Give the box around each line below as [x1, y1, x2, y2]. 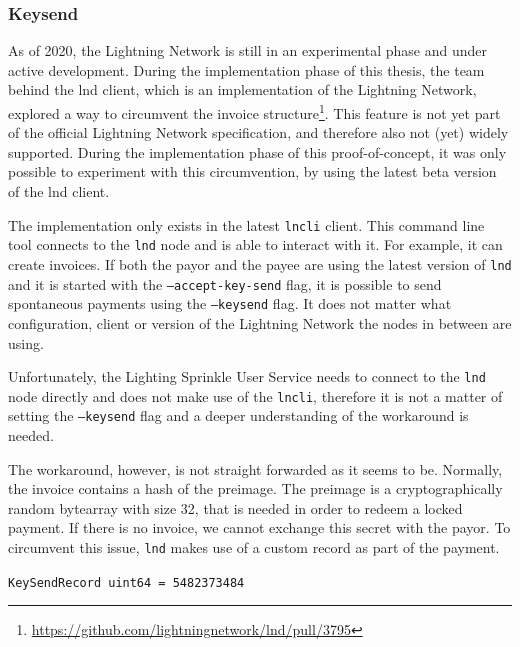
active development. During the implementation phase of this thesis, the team [8, 59, 485, 80]
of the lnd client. [8, 181, 110, 202]
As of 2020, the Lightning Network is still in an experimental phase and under [8, 40, 487, 61]
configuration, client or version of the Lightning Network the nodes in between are [8, 312, 512, 333]
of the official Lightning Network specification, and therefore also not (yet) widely [8, 122, 509, 143]
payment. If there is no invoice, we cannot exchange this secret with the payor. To [8, 517, 511, 538]
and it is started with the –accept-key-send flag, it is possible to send [8, 273, 442, 294]
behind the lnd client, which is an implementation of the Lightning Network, [8, 79, 477, 100]
